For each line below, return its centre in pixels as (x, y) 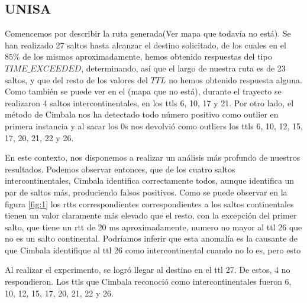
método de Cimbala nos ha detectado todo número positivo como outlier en (142, 114)
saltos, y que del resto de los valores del (76, 79)
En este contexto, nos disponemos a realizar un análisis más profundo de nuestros (153, 157)
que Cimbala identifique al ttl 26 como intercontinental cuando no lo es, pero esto (153, 250)
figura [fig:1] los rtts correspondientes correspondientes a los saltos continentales (149, 203)
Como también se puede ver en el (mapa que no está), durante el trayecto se (143, 91)
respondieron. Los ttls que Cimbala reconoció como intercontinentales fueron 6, (148, 281)
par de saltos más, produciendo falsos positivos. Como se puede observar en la (146, 192)
